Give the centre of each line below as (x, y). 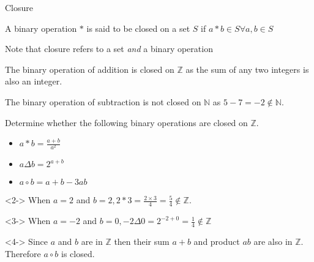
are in (92, 241)
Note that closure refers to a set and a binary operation (109, 49)
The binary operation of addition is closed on (90, 69)
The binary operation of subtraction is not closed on (103, 101)
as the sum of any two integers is (247, 69)
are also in (273, 241)
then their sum (142, 241)
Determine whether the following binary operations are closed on (126, 122)
